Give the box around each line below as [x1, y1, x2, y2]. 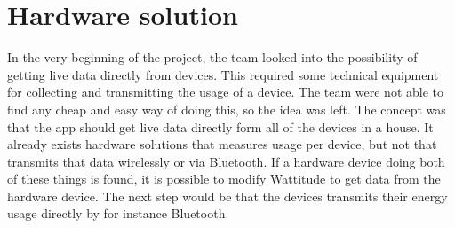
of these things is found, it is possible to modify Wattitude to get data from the [7, 169, 441, 188]
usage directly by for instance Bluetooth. [7, 204, 229, 223]
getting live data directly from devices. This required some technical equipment [7, 65, 439, 83]
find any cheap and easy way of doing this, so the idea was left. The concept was [7, 99, 446, 118]
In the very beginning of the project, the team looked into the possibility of [7, 48, 418, 67]
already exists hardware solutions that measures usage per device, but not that [7, 135, 437, 153]
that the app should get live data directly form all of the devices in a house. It [7, 117, 434, 136]
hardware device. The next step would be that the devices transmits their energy [7, 186, 448, 205]
